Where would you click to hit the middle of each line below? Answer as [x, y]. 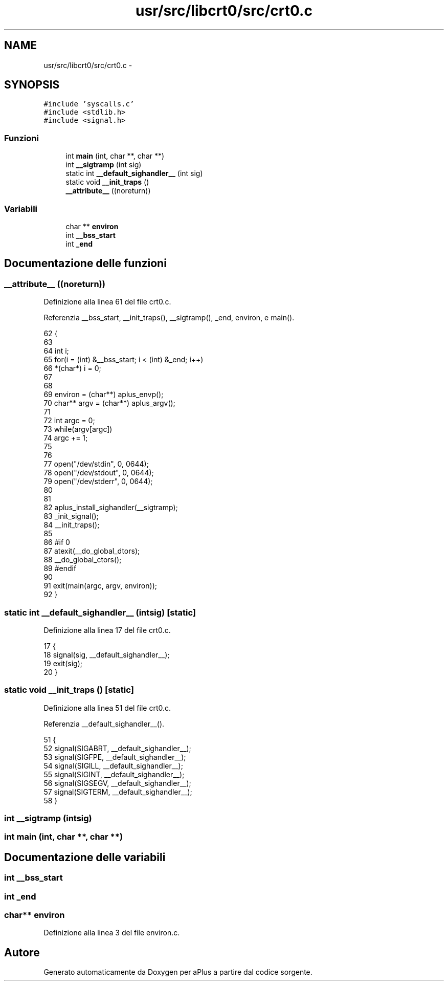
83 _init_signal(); [71, 516]
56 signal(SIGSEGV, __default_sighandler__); [117, 783]
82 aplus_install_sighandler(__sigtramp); [111, 508]
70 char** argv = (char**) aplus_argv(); [109, 403]
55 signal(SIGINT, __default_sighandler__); [114, 774]
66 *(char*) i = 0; [72, 368]
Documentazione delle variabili [85, 857]
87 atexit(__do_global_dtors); [92, 551]
